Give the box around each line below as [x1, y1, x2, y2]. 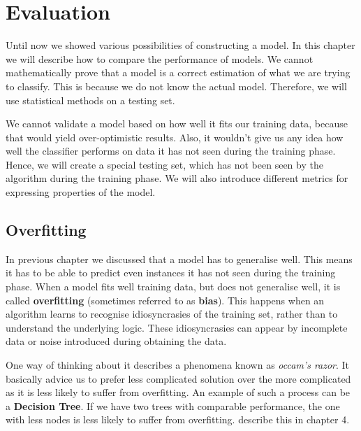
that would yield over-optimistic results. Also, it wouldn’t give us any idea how [6, 129, 344, 144]
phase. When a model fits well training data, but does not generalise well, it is [6, 279, 341, 294]
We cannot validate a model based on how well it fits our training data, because [6, 116, 348, 131]
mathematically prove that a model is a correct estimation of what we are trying [6, 65, 351, 80]
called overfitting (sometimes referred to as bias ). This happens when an [6, 292, 325, 307]
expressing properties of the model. [6, 185, 156, 199]
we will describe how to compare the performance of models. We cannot [6, 51, 314, 66]
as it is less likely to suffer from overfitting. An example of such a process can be [6, 385, 351, 400]
